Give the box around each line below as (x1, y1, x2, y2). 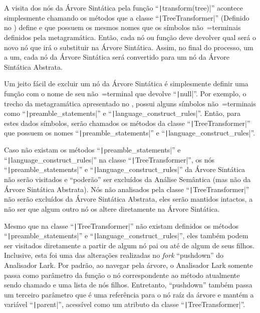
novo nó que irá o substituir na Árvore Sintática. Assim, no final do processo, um (4, 42, 253, 52)
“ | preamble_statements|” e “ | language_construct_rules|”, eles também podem (4, 230, 248, 241)
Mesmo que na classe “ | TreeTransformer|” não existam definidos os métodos (4, 220, 238, 231)
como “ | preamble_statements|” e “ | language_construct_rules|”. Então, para (4, 108, 240, 118)
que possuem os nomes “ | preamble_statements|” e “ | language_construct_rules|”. (4, 127, 255, 138)
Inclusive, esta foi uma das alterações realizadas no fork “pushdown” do (4, 250, 224, 260)
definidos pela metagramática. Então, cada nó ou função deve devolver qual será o (4, 32, 256, 42)
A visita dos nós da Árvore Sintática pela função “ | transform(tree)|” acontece (4, 3, 243, 13)
